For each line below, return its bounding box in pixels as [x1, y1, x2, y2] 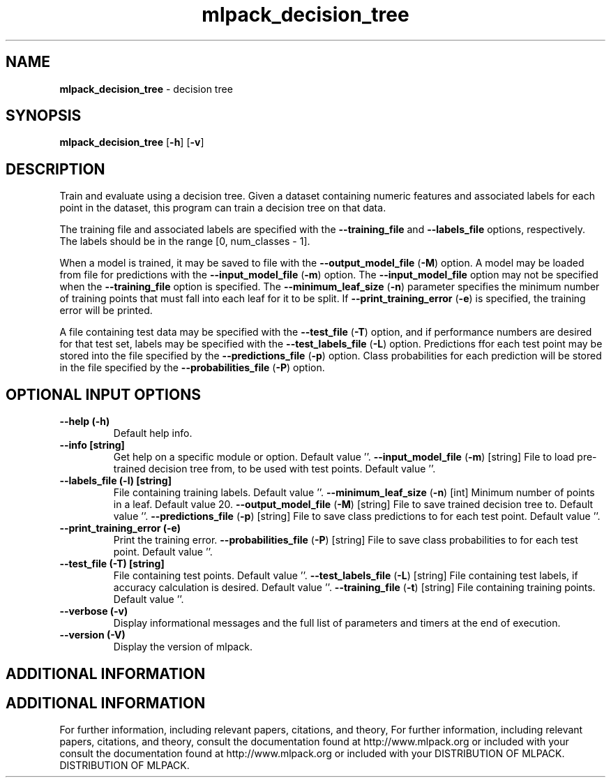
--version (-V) [59, 629, 126, 641]
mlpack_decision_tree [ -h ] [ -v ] [59, 136, 204, 149]
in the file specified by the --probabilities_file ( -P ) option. [59, 361, 325, 374]
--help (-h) [59, 415, 110, 428]
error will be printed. [59, 304, 153, 317]
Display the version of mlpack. [113, 641, 252, 653]
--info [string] [59, 439, 125, 452]
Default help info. [113, 427, 193, 440]
